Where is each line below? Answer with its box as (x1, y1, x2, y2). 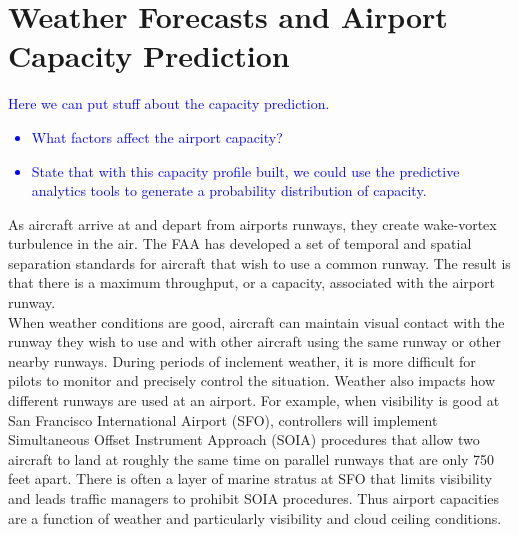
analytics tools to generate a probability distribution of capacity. (31, 180, 427, 201)
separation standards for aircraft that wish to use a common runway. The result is (8, 252, 511, 273)
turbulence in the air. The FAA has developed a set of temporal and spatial (8, 233, 472, 254)
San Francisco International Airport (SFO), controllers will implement (8, 409, 438, 430)
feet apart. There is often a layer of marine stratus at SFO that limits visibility (8, 468, 493, 489)
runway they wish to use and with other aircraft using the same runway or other (8, 331, 501, 352)
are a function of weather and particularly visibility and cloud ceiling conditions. (8, 507, 502, 528)
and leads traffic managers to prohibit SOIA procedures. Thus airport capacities (8, 488, 500, 508)
